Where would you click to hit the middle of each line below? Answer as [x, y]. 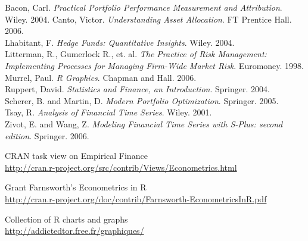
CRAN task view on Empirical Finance [76, 156]
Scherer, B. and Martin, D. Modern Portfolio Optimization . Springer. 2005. [142, 100]
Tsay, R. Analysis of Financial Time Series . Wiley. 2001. [108, 112]
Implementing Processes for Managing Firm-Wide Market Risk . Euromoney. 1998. [155, 65]
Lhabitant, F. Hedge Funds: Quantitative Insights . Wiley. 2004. [120, 42]
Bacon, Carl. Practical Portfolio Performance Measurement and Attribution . [144, 7]
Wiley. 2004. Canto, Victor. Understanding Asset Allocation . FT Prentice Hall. [148, 19]
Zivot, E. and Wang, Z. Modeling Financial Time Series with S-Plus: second [144, 123]
